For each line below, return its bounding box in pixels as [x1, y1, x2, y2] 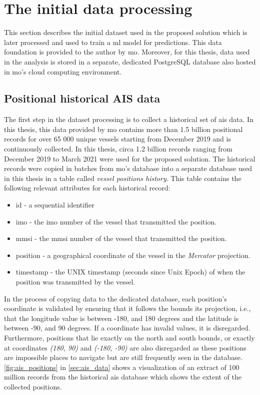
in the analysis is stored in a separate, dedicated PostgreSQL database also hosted [4, 56, 256, 66]
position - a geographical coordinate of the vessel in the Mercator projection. [15, 249, 250, 260]
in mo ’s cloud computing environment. [4, 66, 122, 76]
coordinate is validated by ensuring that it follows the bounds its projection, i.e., [4, 303, 251, 313]
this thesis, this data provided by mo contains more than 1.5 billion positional [4, 123, 243, 134]
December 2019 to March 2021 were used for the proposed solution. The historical [4, 153, 255, 163]
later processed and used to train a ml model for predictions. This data [4, 36, 222, 47]
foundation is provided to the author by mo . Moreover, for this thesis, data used [4, 46, 250, 57]
